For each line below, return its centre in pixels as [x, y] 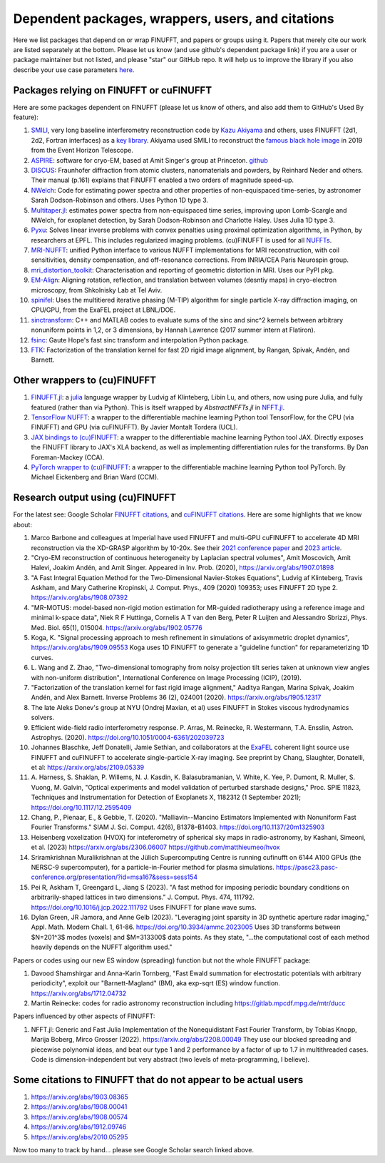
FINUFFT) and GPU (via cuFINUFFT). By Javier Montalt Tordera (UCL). [134, 427]
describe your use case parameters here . [74, 70]
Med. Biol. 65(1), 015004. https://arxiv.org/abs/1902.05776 [117, 627]
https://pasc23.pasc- [307, 867]
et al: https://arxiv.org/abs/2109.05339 [88, 768]
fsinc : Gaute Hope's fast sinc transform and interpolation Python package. [140, 340]
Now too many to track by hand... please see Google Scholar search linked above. [134, 1149]
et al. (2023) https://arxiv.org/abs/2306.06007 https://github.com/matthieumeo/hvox [155, 847]
